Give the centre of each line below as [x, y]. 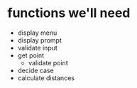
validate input [38, 48]
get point [31, 55]
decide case [36, 70]
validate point [48, 62]
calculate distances [46, 78]
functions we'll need [69, 13]
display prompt [39, 40]
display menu [37, 33]
